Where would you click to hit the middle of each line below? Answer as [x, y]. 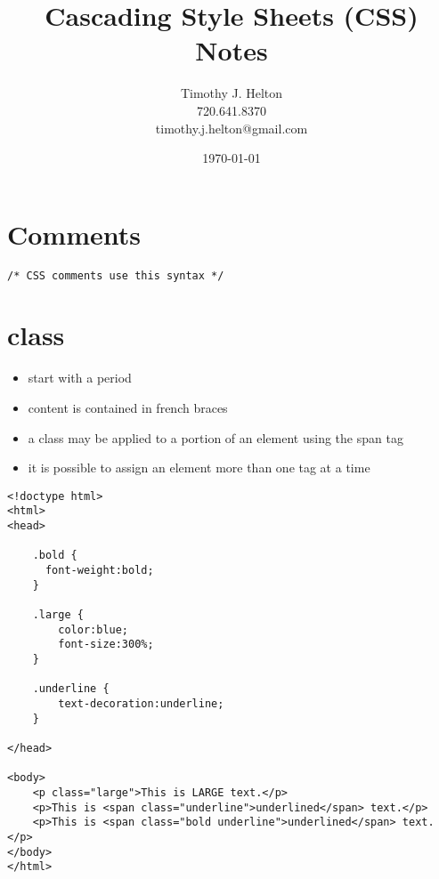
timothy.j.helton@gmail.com [232, 128]
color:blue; [93, 629]
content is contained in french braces [128, 407]
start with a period [80, 378]
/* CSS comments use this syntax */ [116, 275]
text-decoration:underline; [141, 703]
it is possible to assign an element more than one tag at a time [199, 468]
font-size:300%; [106, 645]
